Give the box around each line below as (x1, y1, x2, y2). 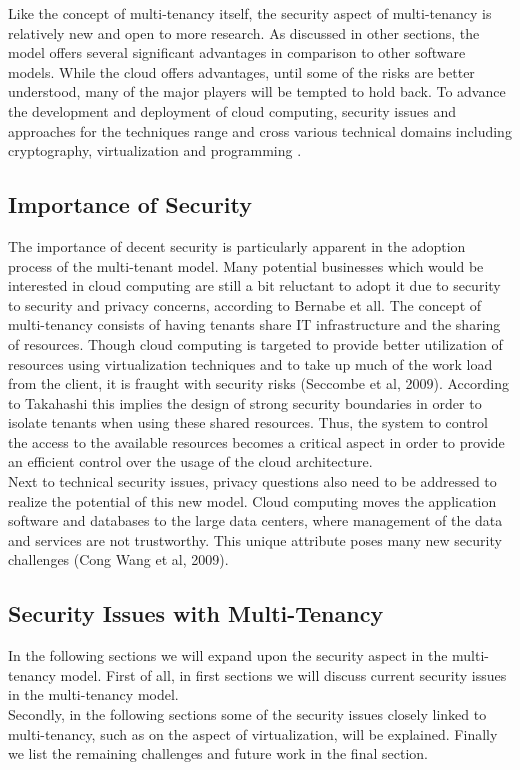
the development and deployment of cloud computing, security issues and (8, 100, 456, 121)
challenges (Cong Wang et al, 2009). (8, 549, 229, 570)
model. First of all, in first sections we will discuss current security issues (60, 664, 507, 685)
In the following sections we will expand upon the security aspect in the (8, 645, 448, 666)
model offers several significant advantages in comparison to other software (8, 42, 466, 63)
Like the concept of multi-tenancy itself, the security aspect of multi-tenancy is (8, 3, 492, 23)
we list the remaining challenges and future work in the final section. (8, 743, 428, 764)
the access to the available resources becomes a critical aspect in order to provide (8, 431, 505, 452)
